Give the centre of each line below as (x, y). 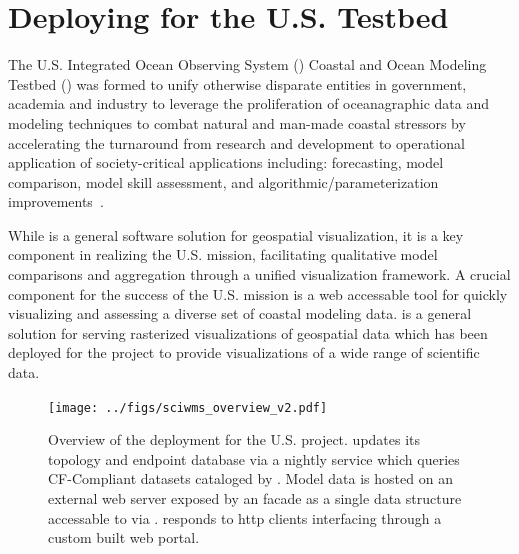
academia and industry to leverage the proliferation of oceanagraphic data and (248, 103)
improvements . (56, 201)
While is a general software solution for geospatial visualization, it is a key (236, 234)
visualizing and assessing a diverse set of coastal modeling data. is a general (240, 313)
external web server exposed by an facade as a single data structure (255, 498)
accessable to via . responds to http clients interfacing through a (245, 517)
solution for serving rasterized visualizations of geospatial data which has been (248, 332)
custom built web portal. (124, 537)
